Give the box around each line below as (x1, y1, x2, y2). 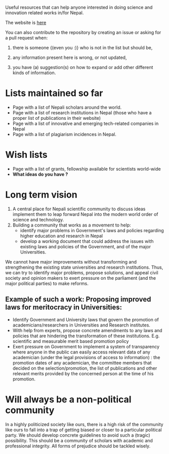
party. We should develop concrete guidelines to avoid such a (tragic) (5, 432, 150, 438)
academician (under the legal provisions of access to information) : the (12, 354, 160, 360)
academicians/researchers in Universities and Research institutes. (12, 322, 151, 328)
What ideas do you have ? (12, 171, 68, 177)
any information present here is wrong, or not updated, (12, 54, 127, 60)
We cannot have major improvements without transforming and (5, 258, 137, 265)
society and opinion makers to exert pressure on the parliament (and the (5, 275, 156, 281)
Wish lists (5, 149, 48, 160)
